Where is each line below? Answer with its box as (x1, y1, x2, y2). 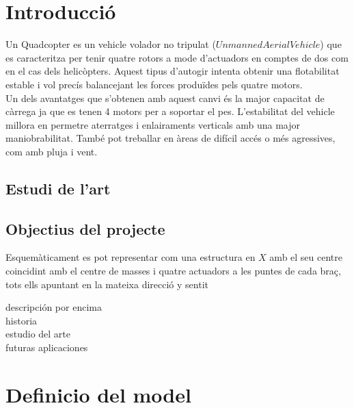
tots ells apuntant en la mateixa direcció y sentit (5, 277, 208, 291)
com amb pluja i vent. (5, 144, 98, 158)
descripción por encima (5, 300, 102, 314)
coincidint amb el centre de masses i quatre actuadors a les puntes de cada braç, (5, 264, 341, 278)
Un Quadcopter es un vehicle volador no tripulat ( (5, 37, 216, 51)
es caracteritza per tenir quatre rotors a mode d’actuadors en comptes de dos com (5, 50, 349, 64)
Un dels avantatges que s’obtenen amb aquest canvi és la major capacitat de (5, 90, 325, 105)
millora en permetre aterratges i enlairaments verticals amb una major (5, 117, 301, 131)
